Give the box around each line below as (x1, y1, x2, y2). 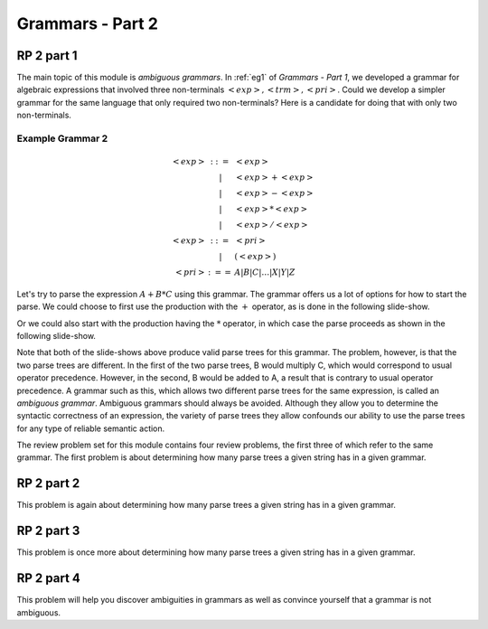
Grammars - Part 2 (16, 14, 158, 33)
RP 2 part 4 (16, 570, 81, 587)
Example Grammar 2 (16, 132, 108, 145)
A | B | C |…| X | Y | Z (234, 267, 296, 277)
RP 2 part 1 (16, 48, 78, 63)
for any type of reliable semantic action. (16, 423, 165, 434)
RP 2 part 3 (16, 523, 80, 539)
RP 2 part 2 (16, 475, 80, 492)
